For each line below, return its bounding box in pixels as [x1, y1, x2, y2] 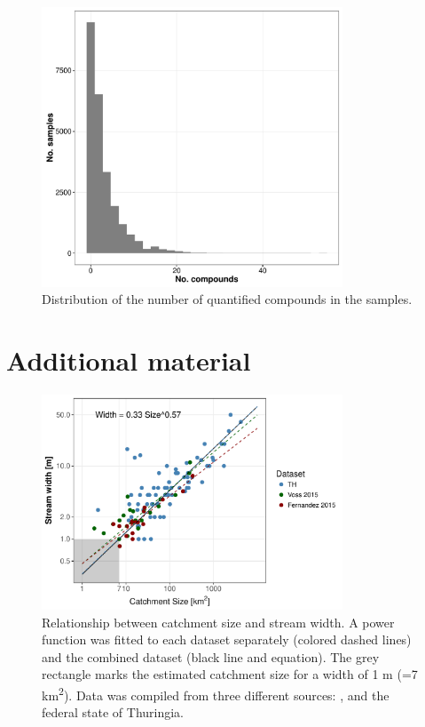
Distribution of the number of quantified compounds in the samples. [42, 290, 413, 308]
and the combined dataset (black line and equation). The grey [42, 647, 380, 666]
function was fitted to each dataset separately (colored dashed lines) [42, 630, 412, 649]
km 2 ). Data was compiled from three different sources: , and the [42, 683, 390, 704]
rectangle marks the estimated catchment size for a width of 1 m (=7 [42, 665, 418, 683]
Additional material [6, 342, 251, 379]
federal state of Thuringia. [42, 703, 185, 722]
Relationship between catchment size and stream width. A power [42, 612, 395, 631]
